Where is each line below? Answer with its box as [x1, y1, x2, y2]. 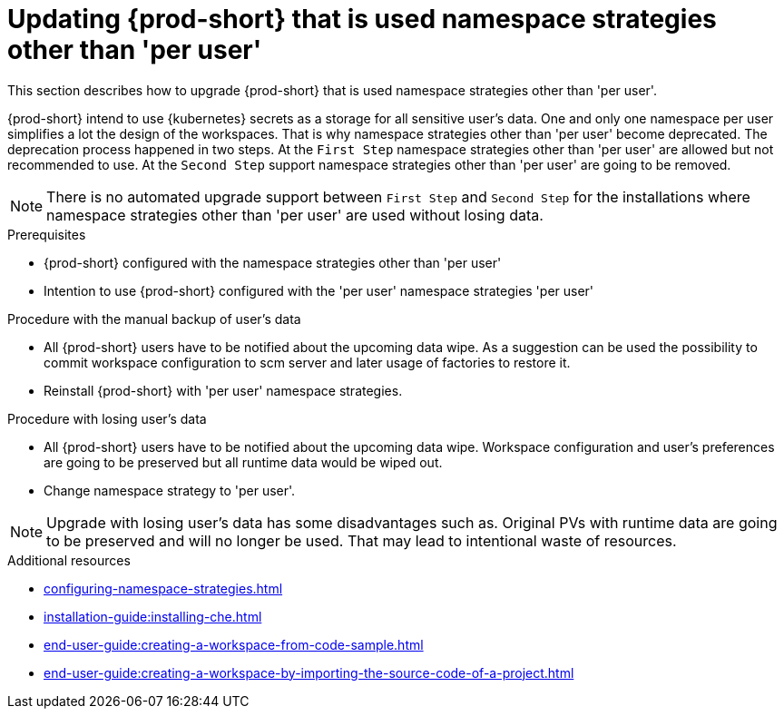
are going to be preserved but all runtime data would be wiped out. [44, 454, 443, 470]
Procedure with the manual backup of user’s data [7, 310, 301, 327]
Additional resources [7, 552, 131, 568]
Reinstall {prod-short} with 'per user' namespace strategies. [44, 382, 403, 398]
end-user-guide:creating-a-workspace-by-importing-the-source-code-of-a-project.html [44, 664, 574, 681]
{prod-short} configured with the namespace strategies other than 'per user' [44, 254, 502, 270]
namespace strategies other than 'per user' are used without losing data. [46, 205, 544, 224]
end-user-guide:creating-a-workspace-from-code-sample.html [44, 636, 424, 652]
